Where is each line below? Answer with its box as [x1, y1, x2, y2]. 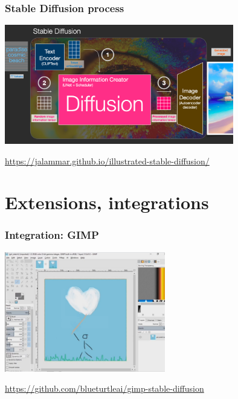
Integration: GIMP [5, 227, 99, 242]
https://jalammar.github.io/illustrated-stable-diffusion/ [5, 154, 210, 167]
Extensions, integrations [5, 190, 209, 215]
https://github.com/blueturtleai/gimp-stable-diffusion [5, 382, 204, 395]
